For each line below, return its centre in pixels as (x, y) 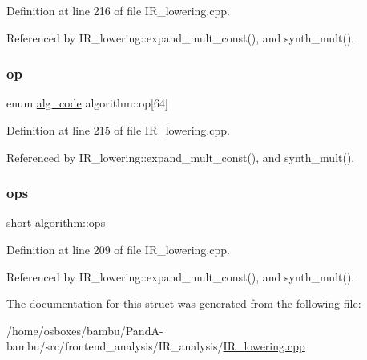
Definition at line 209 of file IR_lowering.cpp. (118, 249)
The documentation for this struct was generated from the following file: (184, 303)
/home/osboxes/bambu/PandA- (85, 330)
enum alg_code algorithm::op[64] (87, 103)
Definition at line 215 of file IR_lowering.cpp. (118, 130)
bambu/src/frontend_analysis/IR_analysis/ (115, 346)
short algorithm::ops (56, 222)
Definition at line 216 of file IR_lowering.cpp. (118, 10)
